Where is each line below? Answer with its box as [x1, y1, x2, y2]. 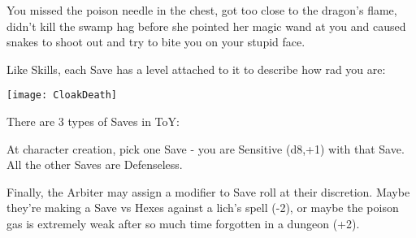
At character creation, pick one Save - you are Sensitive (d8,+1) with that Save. [6, 140, 405, 157]
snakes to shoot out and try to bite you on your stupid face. [6, 33, 305, 50]
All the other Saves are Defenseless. [6, 156, 183, 173]
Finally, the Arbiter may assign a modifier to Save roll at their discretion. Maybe [6, 183, 410, 200]
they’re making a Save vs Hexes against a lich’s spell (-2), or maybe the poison [6, 199, 399, 216]
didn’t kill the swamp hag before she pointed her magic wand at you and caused [6, 17, 406, 34]
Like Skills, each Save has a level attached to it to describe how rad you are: [6, 60, 386, 77]
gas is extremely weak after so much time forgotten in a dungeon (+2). [6, 215, 360, 232]
